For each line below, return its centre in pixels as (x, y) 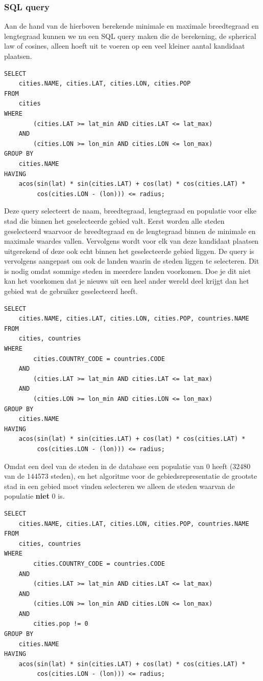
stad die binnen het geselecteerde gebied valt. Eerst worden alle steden (114, 220)
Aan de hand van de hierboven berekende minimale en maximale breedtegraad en (131, 26)
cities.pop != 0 (61, 624)
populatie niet (27, 496)
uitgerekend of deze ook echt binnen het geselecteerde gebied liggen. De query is (129, 251)
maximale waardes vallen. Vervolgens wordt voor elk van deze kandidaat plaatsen (131, 241)
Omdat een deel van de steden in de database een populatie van (104, 466)
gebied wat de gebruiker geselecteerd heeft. (71, 291)
